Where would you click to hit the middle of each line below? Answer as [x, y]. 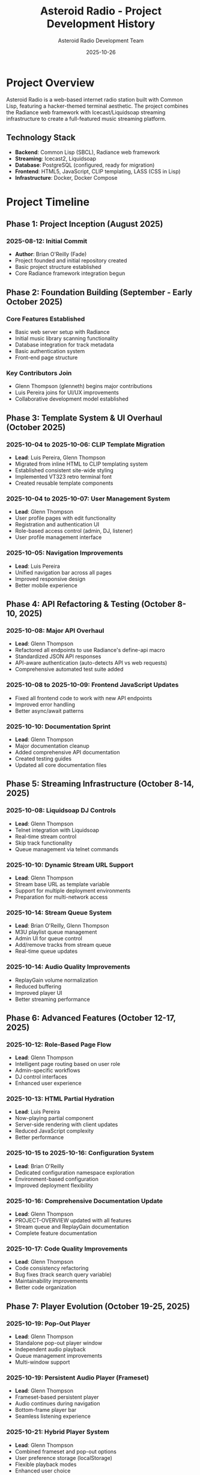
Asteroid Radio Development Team [101, 40]
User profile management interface [58, 537]
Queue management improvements [59, 1356]
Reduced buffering [38, 986]
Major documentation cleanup [52, 746]
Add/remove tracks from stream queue [63, 945]
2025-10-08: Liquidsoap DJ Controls [61, 810]
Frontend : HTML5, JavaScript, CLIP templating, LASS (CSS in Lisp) [98, 171]
